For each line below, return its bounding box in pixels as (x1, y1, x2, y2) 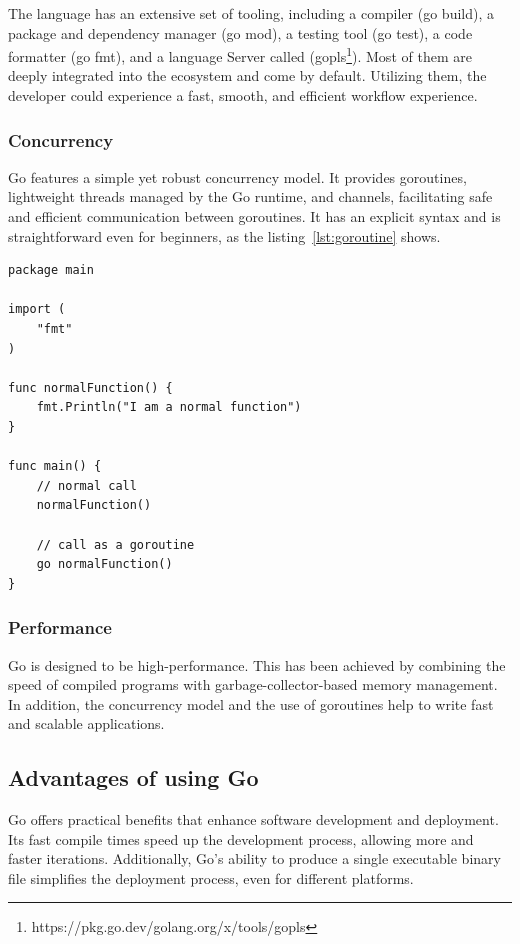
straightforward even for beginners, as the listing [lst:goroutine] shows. (8, 225, 441, 246)
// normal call (36, 478, 137, 493)
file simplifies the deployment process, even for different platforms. (8, 867, 414, 888)
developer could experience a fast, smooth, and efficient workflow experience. (8, 85, 478, 106)
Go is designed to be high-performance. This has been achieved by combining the (8, 654, 506, 675)
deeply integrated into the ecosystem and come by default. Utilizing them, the (8, 65, 487, 86)
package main (8, 263, 94, 278)
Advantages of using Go (8, 762, 259, 793)
